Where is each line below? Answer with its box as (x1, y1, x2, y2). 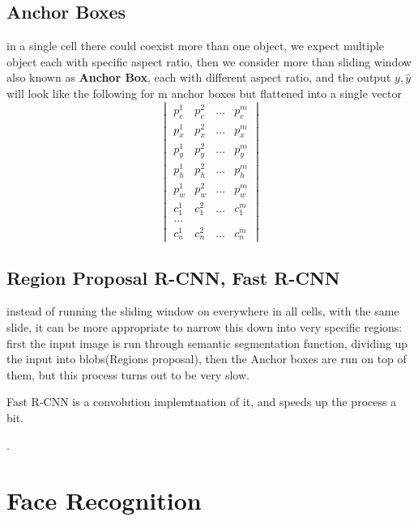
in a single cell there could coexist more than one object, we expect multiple (6, 37, 385, 54)
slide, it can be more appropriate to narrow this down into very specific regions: (6, 318, 403, 335)
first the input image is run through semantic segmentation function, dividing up (6, 334, 408, 351)
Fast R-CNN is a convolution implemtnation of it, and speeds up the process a (6, 393, 397, 410)
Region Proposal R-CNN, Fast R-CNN (6, 265, 340, 290)
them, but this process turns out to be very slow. (6, 366, 250, 383)
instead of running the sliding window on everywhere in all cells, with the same (6, 303, 399, 320)
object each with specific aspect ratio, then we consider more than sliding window (6, 53, 412, 70)
